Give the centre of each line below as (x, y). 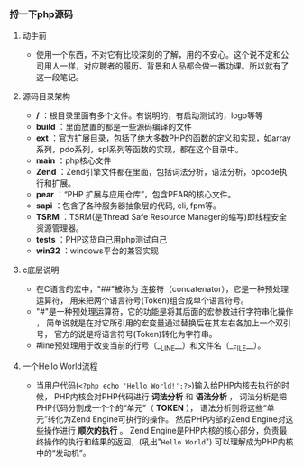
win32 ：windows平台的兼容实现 (97, 251)
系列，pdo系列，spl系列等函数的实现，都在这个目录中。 (139, 150)
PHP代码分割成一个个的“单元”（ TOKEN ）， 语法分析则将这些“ (151, 408)
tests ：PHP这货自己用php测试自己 (101, 240)
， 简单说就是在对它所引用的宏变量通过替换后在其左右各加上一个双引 (163, 323)
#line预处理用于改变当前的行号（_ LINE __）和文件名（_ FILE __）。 (151, 347)
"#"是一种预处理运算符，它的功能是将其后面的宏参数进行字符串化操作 (165, 312)
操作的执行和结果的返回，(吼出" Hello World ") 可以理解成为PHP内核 (169, 442)
